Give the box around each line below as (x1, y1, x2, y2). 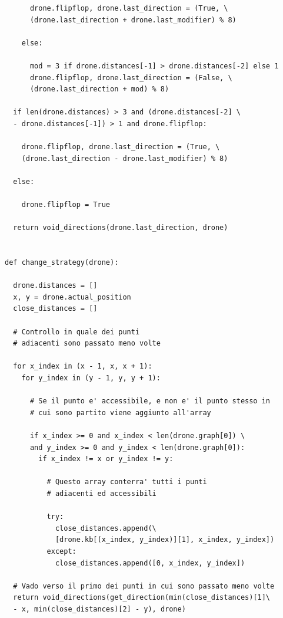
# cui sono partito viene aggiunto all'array (29, 408, 211, 417)
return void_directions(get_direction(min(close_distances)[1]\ (13, 593, 271, 602)
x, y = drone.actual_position (13, 292, 131, 301)
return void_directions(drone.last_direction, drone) (13, 223, 228, 232)
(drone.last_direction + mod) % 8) (29, 85, 169, 94)
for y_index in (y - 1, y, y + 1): (21, 374, 161, 382)
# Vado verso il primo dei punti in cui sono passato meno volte (13, 581, 275, 590)
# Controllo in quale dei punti (13, 327, 140, 336)
